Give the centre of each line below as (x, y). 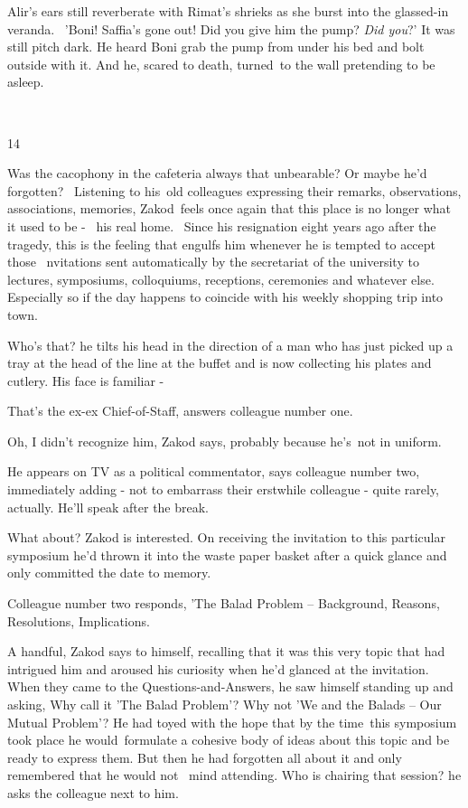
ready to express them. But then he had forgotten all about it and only (205, 757)
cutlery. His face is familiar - (86, 380)
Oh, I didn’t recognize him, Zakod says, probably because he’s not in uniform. (225, 441)
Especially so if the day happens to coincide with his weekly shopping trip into (225, 297)
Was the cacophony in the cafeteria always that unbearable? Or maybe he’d (217, 173)
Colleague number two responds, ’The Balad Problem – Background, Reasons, (224, 603)
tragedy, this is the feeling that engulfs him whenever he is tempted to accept (222, 244)
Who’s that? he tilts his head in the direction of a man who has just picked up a (230, 345)
